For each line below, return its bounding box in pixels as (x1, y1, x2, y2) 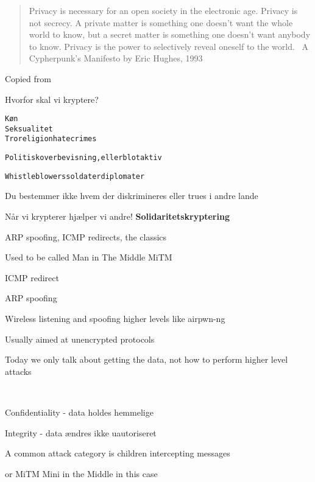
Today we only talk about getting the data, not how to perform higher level (5, 353, 288, 366)
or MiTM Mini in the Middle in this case (5, 467, 158, 480)
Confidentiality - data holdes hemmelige (5, 405, 154, 418)
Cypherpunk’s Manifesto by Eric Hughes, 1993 (29, 52, 203, 65)
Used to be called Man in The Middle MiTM (5, 251, 172, 264)
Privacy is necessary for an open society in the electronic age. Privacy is (29, 4, 298, 16)
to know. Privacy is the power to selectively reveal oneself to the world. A (29, 40, 309, 52)
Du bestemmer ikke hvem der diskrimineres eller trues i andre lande (5, 189, 258, 202)
